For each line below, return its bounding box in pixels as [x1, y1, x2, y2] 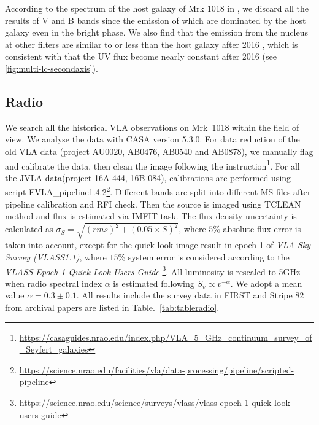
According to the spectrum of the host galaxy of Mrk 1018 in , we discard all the [5, 2, 309, 14]
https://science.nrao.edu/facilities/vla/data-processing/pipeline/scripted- [19, 363, 294, 376]
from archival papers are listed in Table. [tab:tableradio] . [5, 301, 220, 313]
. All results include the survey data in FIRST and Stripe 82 [76, 289, 304, 302]
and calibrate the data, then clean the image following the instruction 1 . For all [5, 157, 300, 172]
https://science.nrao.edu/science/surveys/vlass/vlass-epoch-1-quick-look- [19, 396, 293, 408]
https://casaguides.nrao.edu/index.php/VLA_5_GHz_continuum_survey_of [19, 330, 312, 343]
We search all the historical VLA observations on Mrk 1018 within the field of [5, 120, 299, 133]
